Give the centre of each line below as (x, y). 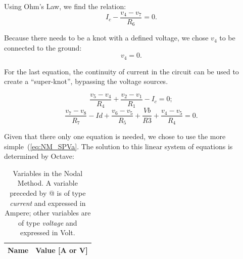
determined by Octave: (39, 156)
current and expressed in (48, 203)
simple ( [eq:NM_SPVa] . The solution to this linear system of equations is (118, 146)
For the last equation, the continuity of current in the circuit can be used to (121, 71)
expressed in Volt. (48, 232)
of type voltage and (48, 222)
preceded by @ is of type (48, 192)
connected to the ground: (43, 47)
